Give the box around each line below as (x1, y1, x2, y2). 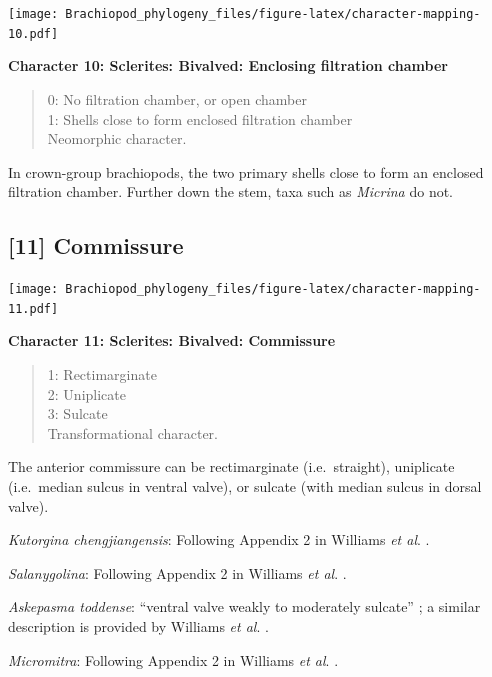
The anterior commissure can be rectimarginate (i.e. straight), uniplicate (8, 456, 455, 477)
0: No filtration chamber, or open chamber (47, 88, 307, 109)
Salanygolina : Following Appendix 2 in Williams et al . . (8, 562, 347, 583)
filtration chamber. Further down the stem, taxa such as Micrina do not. (8, 181, 454, 202)
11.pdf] (8, 301, 59, 316)
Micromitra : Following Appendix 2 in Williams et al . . (8, 649, 339, 670)
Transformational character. (47, 422, 218, 443)
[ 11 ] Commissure (8, 230, 184, 261)
